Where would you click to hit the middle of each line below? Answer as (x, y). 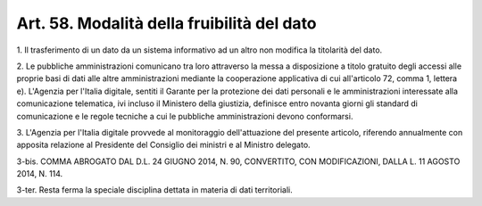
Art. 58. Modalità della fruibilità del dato (166, 23)
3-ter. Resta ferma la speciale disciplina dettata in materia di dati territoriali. (155, 190)
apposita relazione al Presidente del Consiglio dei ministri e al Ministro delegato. (164, 145)
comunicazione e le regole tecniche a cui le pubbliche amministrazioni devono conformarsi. (185, 116)
